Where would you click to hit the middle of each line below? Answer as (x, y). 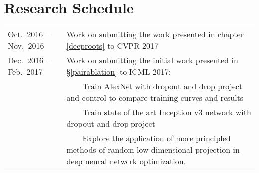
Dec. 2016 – (29, 60)
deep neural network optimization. (126, 161)
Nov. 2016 (26, 46)
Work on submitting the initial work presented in (152, 60)
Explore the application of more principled (156, 138)
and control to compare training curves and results (155, 98)
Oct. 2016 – (29, 34)
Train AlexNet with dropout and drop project (162, 86)
